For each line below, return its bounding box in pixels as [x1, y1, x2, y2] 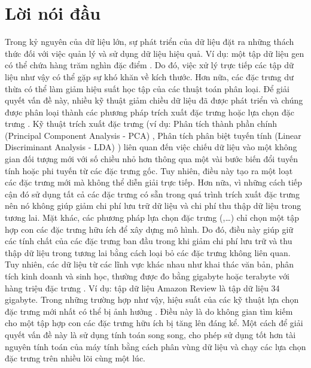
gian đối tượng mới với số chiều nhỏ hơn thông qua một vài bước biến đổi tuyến [5, 153, 298, 165]
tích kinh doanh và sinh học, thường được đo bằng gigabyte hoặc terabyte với [5, 270, 289, 282]
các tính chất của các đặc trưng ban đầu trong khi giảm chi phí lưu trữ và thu [5, 235, 292, 247]
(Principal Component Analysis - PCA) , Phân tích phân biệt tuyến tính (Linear [5, 129, 301, 141]
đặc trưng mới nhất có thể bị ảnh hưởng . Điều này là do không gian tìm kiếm [5, 305, 293, 317]
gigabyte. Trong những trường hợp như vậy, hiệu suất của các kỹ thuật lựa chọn [5, 293, 299, 306]
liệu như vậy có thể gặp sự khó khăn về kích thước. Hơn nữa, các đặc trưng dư [5, 70, 294, 83]
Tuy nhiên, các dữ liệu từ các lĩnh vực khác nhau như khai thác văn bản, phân [5, 258, 294, 270]
